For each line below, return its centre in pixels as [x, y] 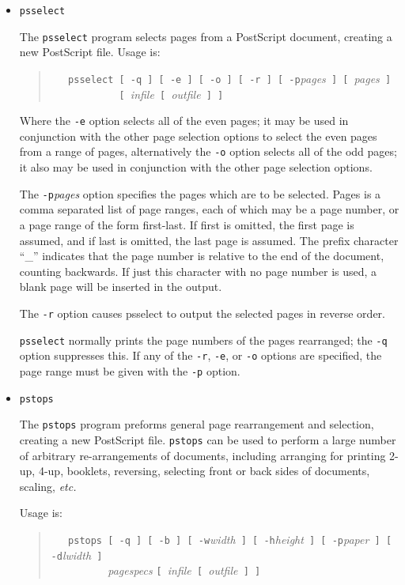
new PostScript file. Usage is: [90, 52]
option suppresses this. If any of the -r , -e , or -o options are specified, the [201, 355]
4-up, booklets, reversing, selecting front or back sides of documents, [204, 471]
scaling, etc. [48, 486]
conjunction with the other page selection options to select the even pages [198, 136]
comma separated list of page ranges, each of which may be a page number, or [209, 209]
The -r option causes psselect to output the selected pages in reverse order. [202, 313]
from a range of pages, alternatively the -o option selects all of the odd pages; [208, 151]
